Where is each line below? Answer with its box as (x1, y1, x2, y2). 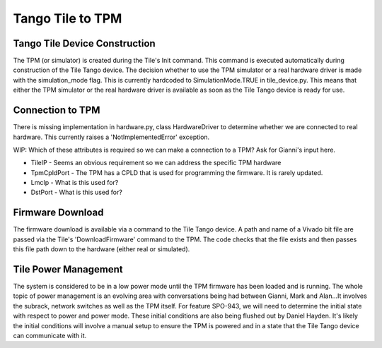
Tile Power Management (13, 263, 123, 275)
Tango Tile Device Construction (13, 37, 156, 49)
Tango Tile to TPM (13, 11, 122, 26)
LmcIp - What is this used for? (30, 179, 119, 187)
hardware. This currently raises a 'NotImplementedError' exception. (13, 133, 210, 141)
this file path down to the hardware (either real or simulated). (13, 245, 190, 253)
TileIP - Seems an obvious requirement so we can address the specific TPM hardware (30, 159, 282, 167)
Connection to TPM (13, 104, 100, 116)
